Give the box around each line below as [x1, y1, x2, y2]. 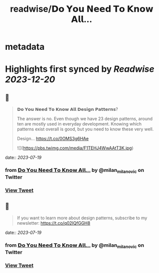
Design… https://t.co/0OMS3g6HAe [17, 136, 89, 142]
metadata [5, 42, 45, 52]
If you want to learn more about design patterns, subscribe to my [17, 215, 147, 221]
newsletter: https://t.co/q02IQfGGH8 [17, 220, 90, 226]
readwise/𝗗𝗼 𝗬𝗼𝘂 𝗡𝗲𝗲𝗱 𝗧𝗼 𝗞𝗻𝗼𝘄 [10, 3, 154, 15]
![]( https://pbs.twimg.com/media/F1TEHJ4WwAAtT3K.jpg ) [17, 145, 134, 151]
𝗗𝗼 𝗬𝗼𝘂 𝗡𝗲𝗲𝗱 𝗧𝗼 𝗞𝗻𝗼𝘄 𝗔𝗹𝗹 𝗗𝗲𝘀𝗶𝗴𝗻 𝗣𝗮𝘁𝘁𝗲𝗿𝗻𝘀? [17, 106, 118, 112]
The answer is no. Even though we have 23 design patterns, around [17, 116, 153, 122]
